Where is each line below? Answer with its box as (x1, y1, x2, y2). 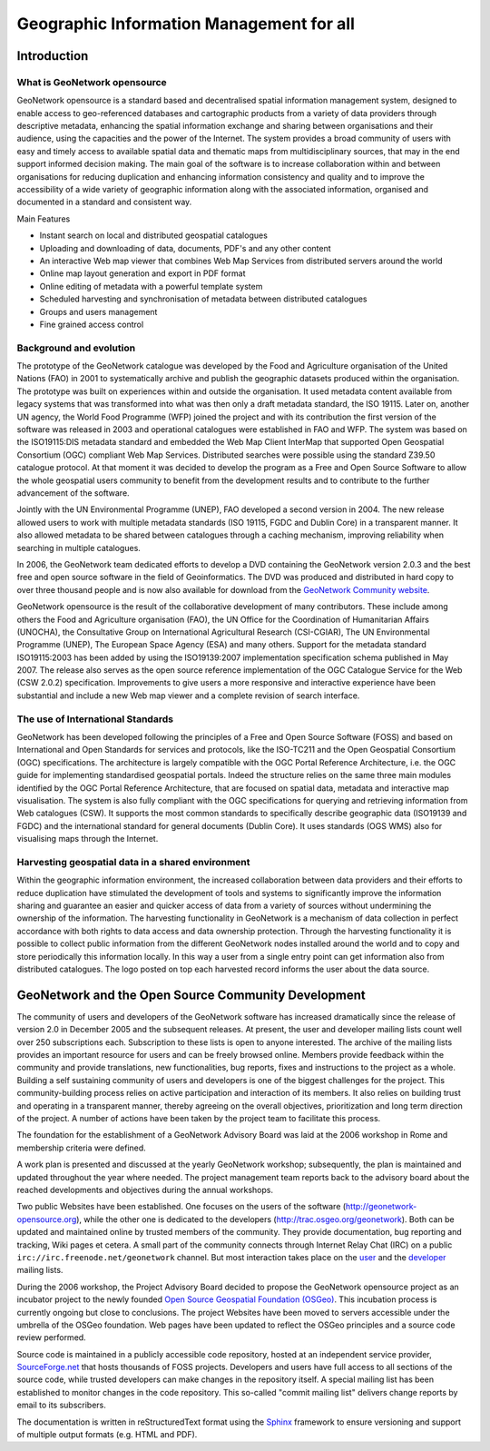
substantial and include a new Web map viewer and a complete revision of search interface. (16, 690, 360, 701)
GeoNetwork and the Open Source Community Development (16, 987, 367, 1002)
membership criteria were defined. (16, 1142, 147, 1153)
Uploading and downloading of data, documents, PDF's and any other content (39, 242, 331, 253)
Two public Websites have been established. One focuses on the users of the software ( (16, 1201, 347, 1212)
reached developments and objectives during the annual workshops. (16, 1184, 274, 1195)
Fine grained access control (39, 319, 144, 330)
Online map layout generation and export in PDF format (39, 268, 246, 279)
